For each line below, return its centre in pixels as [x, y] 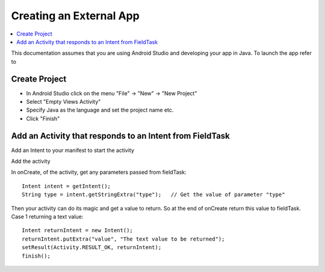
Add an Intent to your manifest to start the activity [73, 150]
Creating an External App [75, 16]
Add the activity [31, 161]
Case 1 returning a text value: [47, 217]
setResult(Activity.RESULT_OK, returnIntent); [92, 248]
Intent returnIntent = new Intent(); [78, 230]
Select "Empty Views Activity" [63, 102]
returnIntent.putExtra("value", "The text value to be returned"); [123, 239]
